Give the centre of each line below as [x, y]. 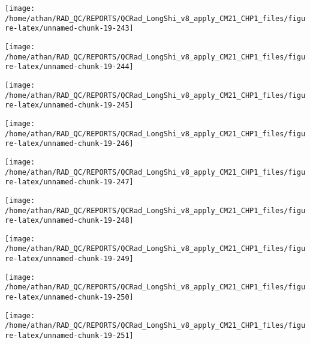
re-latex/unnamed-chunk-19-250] [69, 297]
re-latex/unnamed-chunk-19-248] [69, 221]
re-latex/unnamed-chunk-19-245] [69, 105]
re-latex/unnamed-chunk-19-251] [69, 336]
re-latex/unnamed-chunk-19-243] [69, 29]
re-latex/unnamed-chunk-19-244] [69, 67]
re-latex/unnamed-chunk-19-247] [69, 182]
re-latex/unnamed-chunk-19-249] [69, 259]
